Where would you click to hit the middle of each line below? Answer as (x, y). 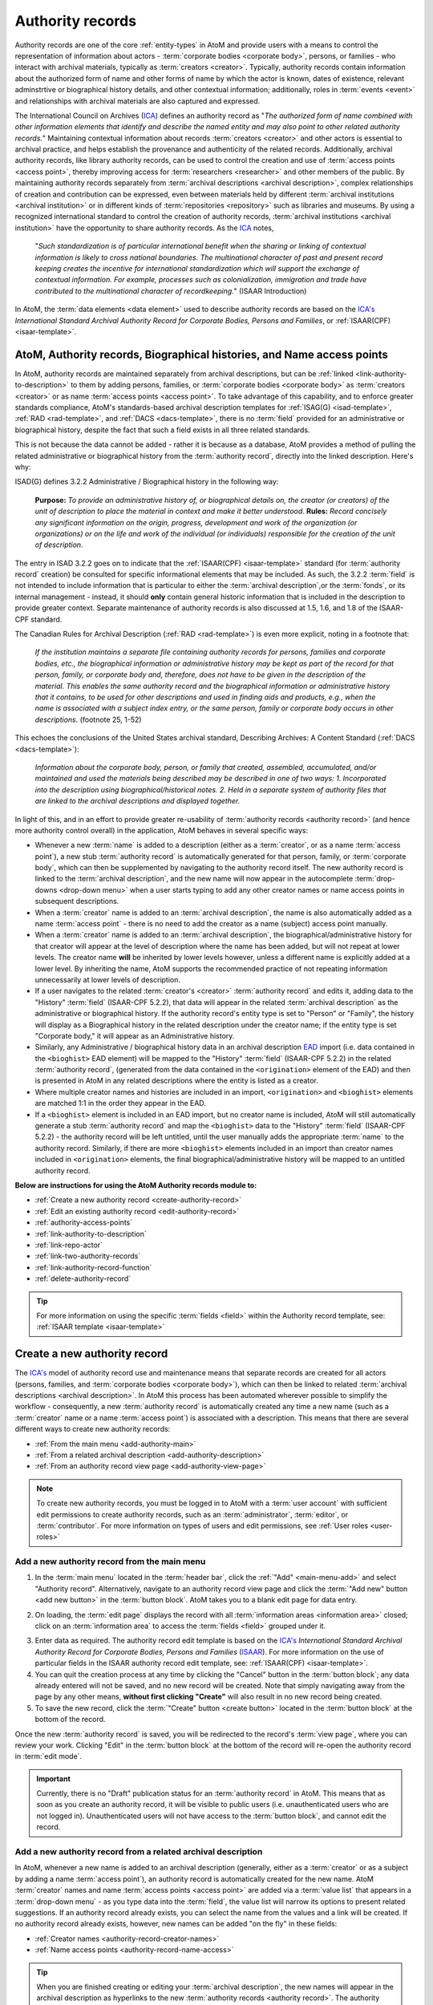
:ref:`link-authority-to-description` (91, 1233)
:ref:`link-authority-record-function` (93, 1267)
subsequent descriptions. (77, 901)
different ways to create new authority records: (93, 1429)
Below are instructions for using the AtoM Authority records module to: (136, 1185)
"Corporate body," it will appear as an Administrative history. (135, 1035)
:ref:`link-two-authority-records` (88, 1256)
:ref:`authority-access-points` (83, 1222)
